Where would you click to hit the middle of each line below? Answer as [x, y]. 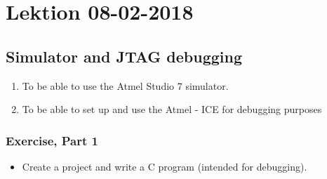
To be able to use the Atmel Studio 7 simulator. [125, 85]
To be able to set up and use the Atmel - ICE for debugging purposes [172, 109]
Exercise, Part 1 [52, 140]
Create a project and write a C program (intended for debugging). [165, 166]
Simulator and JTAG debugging [124, 56]
